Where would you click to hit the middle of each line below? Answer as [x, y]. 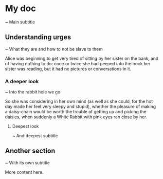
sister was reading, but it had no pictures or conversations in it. [68, 69]
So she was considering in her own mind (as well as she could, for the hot [79, 101]
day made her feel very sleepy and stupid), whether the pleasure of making [81, 107]
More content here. [24, 172]
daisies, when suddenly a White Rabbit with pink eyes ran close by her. [76, 117]
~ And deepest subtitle [35, 136]
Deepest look [25, 126]
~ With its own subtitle [27, 162]
